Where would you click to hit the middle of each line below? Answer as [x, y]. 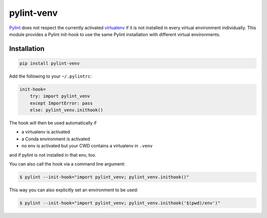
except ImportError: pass [61, 103]
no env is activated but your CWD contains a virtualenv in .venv [87, 146]
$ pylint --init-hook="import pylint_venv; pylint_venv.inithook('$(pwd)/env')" [120, 203]
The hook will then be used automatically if [53, 123]
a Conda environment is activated [56, 139]
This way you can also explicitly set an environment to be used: [74, 190]
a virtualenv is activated [46, 132]
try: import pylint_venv [60, 96]
